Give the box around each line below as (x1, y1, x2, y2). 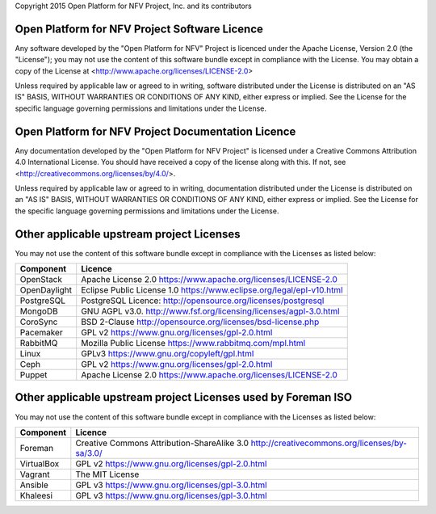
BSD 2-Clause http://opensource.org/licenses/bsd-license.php (81, 316, 320, 327)
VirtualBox (19, 457, 60, 469)
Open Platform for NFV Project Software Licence (15, 22, 264, 36)
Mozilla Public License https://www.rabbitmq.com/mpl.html (81, 338, 306, 349)
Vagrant (19, 469, 50, 480)
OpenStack (19, 274, 63, 285)
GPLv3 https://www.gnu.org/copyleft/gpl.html (81, 348, 254, 360)
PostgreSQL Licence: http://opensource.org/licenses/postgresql (81, 295, 325, 306)
